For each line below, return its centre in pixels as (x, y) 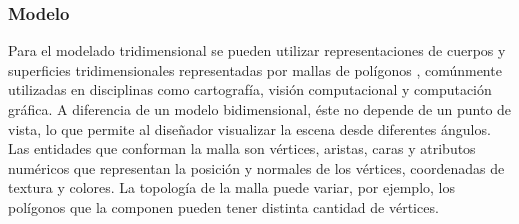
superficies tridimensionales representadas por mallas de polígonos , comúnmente (255, 69)
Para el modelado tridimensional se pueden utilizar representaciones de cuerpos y (257, 50)
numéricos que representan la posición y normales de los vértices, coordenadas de (256, 167)
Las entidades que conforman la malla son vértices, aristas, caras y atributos (242, 148)
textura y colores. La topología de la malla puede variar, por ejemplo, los (231, 187)
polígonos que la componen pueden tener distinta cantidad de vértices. (223, 206)
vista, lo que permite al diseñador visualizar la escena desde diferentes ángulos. (249, 128)
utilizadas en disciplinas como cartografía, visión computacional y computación (250, 89)
